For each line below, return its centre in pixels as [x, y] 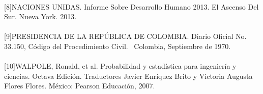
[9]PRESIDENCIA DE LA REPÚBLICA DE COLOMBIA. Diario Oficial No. [125, 36]
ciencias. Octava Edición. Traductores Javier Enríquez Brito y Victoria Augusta [128, 76]
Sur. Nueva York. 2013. [40, 16]
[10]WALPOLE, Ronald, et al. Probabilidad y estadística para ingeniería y [120, 66]
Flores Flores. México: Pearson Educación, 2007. [80, 86]
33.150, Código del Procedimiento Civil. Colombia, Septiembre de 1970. [118, 46]
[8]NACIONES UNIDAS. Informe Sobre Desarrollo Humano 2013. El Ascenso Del [131, 6]
